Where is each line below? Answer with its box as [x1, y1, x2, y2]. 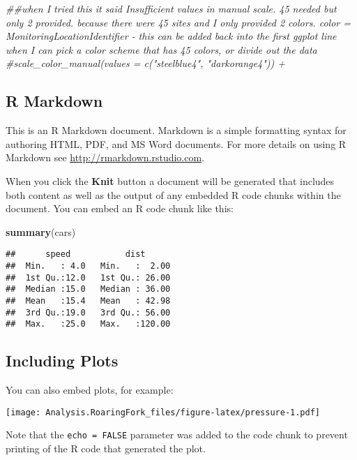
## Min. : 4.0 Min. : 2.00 [6, 260, 171, 271]
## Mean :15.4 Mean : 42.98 [6, 295, 171, 306]
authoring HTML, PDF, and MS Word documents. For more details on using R [6, 136, 347, 151]
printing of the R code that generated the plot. [6, 441, 206, 456]
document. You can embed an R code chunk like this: [6, 201, 234, 216]
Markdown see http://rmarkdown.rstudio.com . [6, 150, 205, 165]
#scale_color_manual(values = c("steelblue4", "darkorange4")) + [6, 56, 285, 71]
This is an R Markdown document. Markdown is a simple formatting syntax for [6, 123, 347, 138]
